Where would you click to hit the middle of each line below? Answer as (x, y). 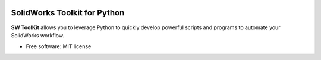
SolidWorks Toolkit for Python (68, 13)
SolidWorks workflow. (38, 35)
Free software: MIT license (59, 46)
